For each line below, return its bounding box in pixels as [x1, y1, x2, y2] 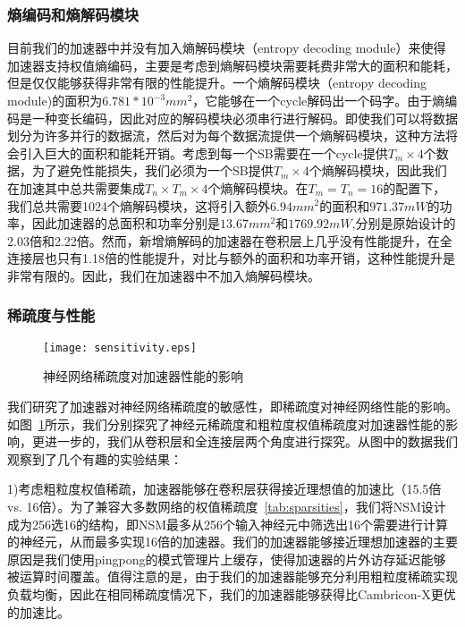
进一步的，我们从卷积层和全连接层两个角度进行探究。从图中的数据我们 [44, 432, 458, 451]
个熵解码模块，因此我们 [309, 161, 447, 180]
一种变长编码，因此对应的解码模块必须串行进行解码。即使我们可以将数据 [31, 108, 458, 127]
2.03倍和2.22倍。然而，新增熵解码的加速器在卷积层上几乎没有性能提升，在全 [7, 231, 452, 250]
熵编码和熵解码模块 [7, 3, 139, 25]
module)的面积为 [7, 91, 103, 109]
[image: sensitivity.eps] [43, 341, 197, 354]
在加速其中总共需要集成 [7, 178, 145, 197]
